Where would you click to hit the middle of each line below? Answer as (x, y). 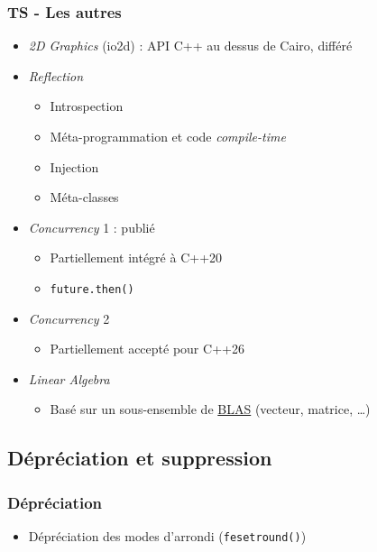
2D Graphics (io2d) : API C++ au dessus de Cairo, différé (190, 46)
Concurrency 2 (69, 318)
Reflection (56, 75)
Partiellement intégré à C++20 (136, 258)
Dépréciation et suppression (140, 458)
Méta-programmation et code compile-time (168, 136)
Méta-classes (84, 197)
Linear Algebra (69, 378)
